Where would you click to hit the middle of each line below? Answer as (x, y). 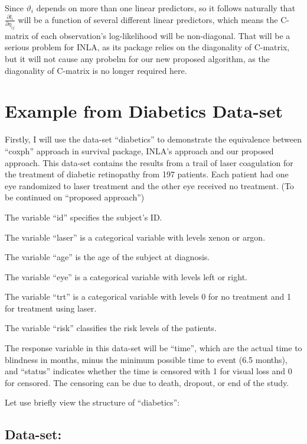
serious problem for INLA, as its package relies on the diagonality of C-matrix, (147, 47)
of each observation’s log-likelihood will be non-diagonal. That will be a (161, 35)
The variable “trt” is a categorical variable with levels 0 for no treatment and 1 (148, 296)
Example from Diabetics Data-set (144, 111)
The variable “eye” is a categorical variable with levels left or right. (126, 276)
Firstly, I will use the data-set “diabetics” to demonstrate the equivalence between (153, 139)
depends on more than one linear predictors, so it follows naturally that (166, 8)
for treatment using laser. (51, 308)
